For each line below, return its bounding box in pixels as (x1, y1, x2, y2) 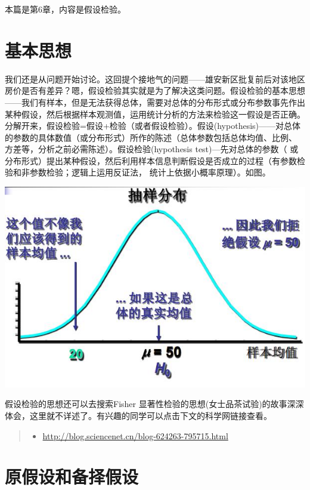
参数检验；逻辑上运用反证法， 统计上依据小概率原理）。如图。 (29, 166, 271, 178)
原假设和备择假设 (5, 464, 139, 489)
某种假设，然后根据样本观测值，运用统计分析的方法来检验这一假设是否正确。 (5, 107, 305, 120)
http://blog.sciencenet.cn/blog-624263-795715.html (42, 429, 228, 442)
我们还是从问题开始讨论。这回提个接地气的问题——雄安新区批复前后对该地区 (5, 72, 305, 85)
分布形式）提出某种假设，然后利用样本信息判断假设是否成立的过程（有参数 (5, 154, 297, 167)
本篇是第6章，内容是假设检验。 (5, 3, 126, 15)
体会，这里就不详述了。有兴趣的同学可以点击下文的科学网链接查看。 (5, 409, 272, 421)
